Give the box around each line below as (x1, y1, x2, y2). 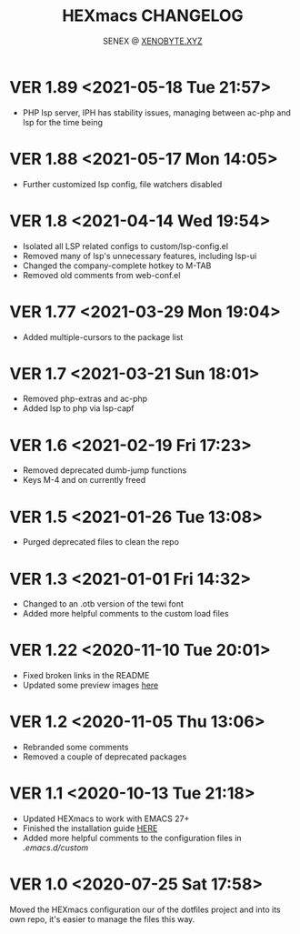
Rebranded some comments (22, 742, 129, 753)
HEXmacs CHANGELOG (62, 5, 244, 26)
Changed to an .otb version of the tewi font (22, 598, 185, 609)
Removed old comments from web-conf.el (22, 269, 181, 280)
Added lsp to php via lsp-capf (22, 403, 135, 414)
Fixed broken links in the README (22, 670, 150, 681)
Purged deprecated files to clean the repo (22, 537, 180, 547)
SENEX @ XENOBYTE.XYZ (103, 35, 203, 46)
